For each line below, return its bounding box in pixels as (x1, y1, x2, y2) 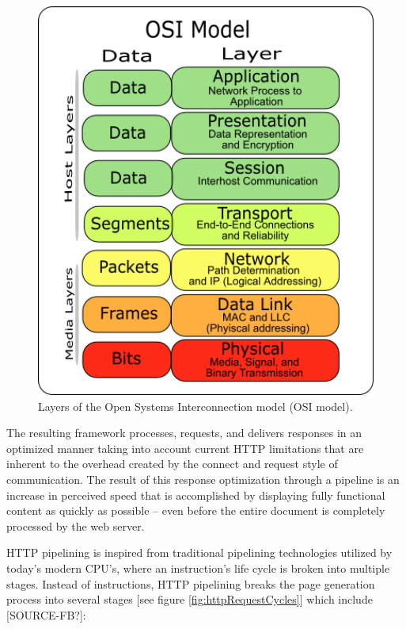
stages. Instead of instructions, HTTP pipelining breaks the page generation (6, 575, 375, 592)
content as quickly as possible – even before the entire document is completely (6, 502, 385, 519)
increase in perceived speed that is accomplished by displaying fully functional (6, 486, 385, 503)
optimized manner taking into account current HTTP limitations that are (6, 439, 364, 456)
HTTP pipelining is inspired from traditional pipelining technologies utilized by (6, 544, 393, 561)
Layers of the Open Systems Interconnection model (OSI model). (38, 397, 353, 414)
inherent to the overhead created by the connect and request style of (6, 455, 338, 472)
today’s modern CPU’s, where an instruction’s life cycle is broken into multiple (6, 560, 390, 577)
